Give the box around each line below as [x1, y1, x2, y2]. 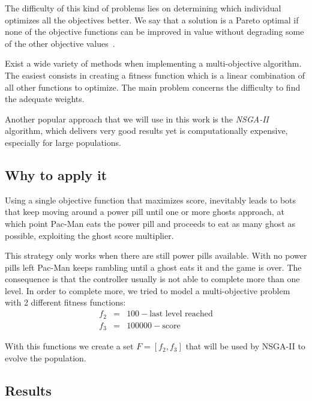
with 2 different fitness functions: [5, 296, 126, 309]
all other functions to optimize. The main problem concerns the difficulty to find [5, 80, 301, 93]
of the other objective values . [5, 37, 115, 49]
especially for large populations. [5, 136, 121, 148]
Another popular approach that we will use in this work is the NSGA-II [5, 112, 269, 125]
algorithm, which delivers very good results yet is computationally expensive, [5, 124, 288, 137]
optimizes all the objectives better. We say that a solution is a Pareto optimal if [5, 13, 299, 26]
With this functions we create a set [5, 340, 134, 352]
